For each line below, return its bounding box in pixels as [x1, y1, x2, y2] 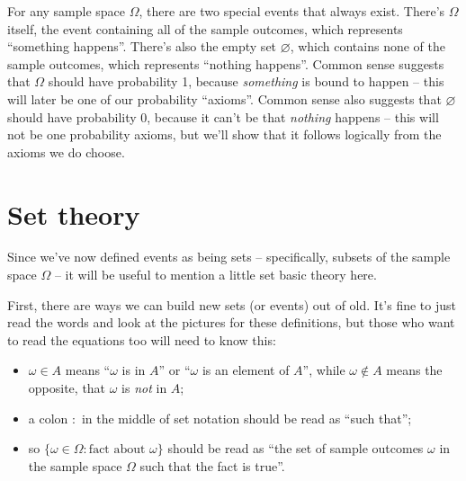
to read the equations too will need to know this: [7, 330, 276, 349]
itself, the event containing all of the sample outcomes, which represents [7, 19, 403, 38]
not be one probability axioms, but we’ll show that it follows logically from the [7, 125, 442, 144]
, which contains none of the [290, 37, 445, 56]
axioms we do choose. [7, 142, 125, 161]
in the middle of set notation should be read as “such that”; [81, 408, 412, 427]
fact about [88, 443, 146, 457]
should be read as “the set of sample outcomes [167, 439, 424, 458]
